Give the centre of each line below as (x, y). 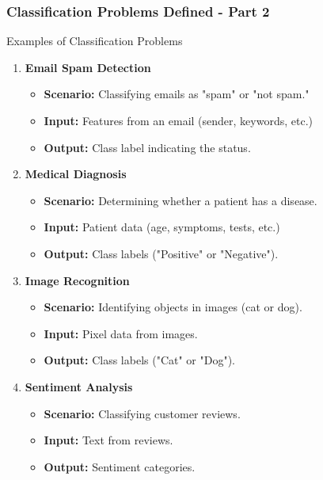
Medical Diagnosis (76, 174)
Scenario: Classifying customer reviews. (142, 413)
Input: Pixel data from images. (121, 333)
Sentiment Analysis (79, 386)
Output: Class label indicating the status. (147, 147)
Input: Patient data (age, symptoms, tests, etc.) (162, 227)
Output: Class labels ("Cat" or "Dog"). (140, 360)
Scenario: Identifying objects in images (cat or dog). (173, 307)
